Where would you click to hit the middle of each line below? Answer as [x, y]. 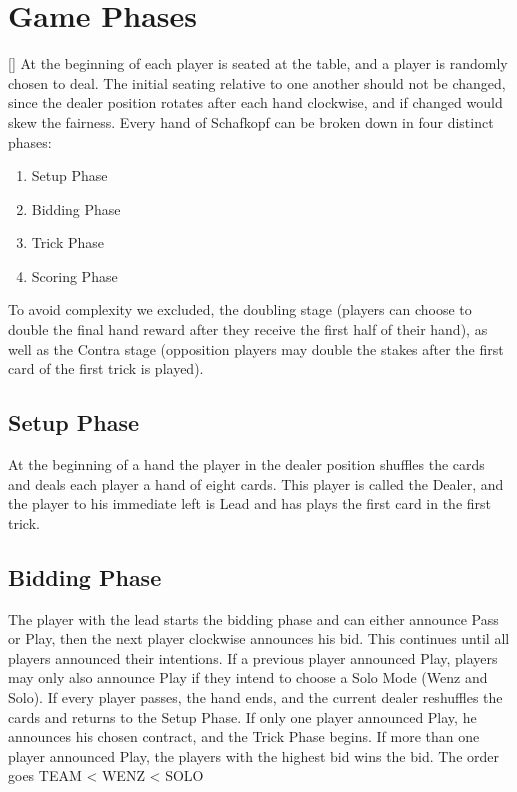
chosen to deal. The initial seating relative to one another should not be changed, [257, 82]
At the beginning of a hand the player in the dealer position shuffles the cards [246, 464]
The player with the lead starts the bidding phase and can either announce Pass [253, 618]
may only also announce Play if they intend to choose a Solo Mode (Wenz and [248, 677]
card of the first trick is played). [106, 368]
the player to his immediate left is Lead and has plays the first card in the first [250, 503]
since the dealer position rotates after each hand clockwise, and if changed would [255, 102]
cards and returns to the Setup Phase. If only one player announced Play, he [242, 716]
